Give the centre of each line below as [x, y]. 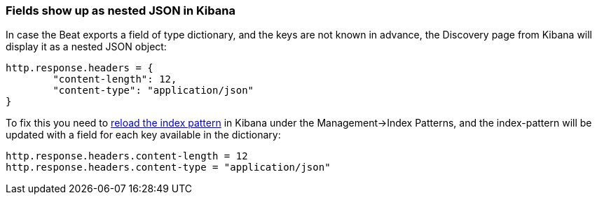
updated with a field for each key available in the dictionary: [143, 135]
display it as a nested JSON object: [86, 47]
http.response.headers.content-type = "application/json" [168, 167]
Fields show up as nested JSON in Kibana [121, 10]
